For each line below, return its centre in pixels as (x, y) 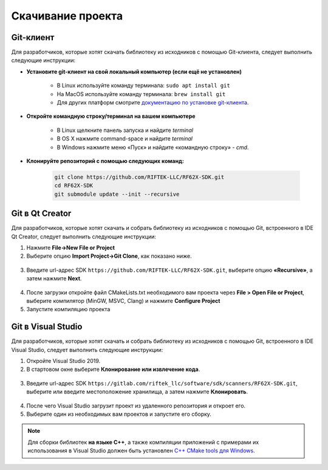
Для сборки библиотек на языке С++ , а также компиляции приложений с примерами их (143, 442)
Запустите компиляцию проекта (68, 309)
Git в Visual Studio (47, 327)
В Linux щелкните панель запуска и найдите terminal (125, 130)
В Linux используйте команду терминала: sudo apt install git (143, 86)
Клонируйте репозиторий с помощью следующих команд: (105, 161)
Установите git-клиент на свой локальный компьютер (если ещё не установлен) (134, 71)
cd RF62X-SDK (74, 186)
